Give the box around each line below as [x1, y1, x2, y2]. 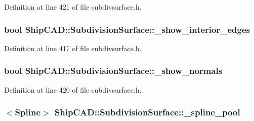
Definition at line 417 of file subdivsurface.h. [4, 43, 142, 53]
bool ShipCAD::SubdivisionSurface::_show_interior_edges [4, 23, 250, 35]
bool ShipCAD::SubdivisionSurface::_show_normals [4, 64, 223, 77]
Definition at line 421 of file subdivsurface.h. [4, 2, 142, 12]
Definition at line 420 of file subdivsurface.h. [4, 84, 142, 95]
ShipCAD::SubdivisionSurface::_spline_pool [54, 106, 240, 118]
